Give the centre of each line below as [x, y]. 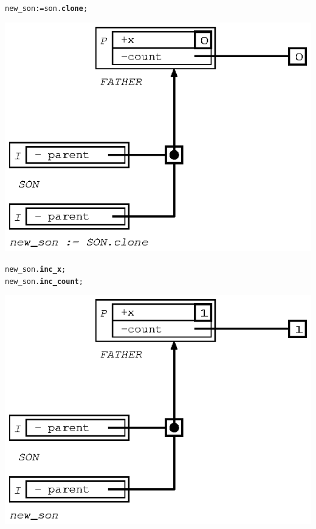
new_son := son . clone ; [46, 9]
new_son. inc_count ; [44, 281]
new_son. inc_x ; [36, 269]
